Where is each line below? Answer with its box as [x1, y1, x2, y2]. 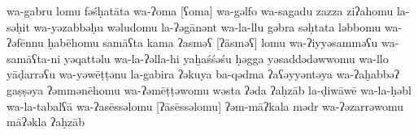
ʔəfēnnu [7, 34, 44, 51]
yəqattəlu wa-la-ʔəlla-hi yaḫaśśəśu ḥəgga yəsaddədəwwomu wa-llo [63, 49, 389, 66]
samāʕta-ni [7, 49, 61, 66]
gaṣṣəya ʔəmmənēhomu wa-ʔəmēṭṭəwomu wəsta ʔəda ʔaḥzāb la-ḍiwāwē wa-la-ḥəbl [7, 81, 411, 98]
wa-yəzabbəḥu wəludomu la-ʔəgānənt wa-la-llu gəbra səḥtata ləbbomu [33, 18, 381, 35]
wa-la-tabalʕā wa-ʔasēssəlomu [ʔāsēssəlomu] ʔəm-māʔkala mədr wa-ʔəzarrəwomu [7, 97, 404, 114]
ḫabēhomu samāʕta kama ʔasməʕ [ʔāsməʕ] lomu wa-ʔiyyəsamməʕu [47, 34, 378, 51]
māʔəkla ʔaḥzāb [7, 113, 85, 130]
